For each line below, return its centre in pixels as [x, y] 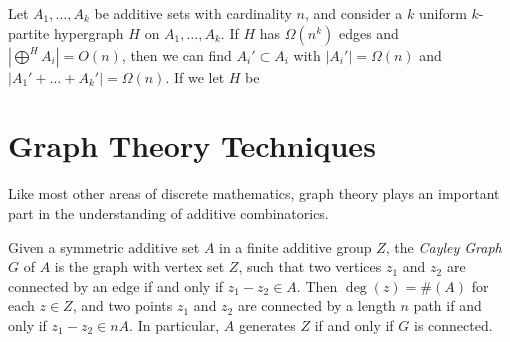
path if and [447, 305]
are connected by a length [316, 305]
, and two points [122, 305]
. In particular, [174, 324]
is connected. [453, 324]
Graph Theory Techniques [192, 145]
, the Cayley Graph [443, 246]
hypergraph [88, 32]
